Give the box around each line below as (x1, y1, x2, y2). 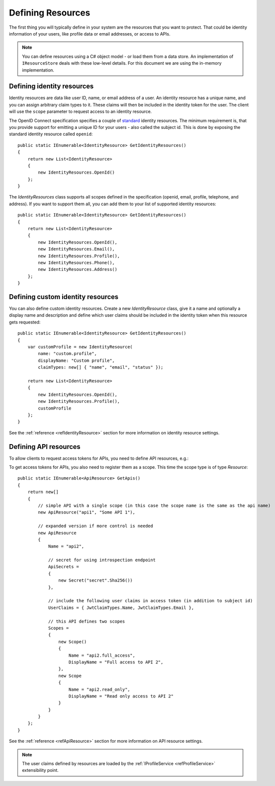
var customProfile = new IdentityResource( (27, 344, 133, 350)
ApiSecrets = (48, 564, 80, 570)
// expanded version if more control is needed (38, 523, 153, 529)
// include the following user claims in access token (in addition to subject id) (48, 598, 253, 604)
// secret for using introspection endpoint (48, 557, 156, 563)
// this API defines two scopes (48, 618, 126, 624)
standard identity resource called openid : (9, 131, 93, 137)
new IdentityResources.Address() (38, 267, 117, 272)
